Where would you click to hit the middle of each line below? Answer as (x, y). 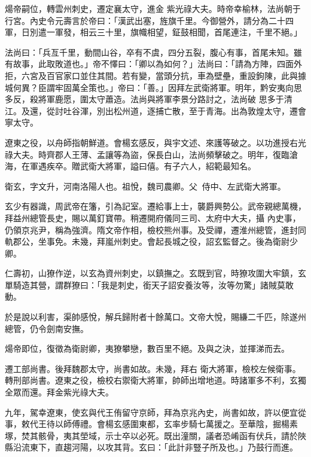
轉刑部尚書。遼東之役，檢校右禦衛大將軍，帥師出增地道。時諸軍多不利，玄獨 (155, 380)
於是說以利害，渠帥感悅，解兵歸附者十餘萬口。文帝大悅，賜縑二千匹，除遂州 (155, 317)
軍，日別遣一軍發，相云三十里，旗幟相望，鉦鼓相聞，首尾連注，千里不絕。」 (153, 32)
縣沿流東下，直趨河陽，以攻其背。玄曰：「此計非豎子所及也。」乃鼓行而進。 (151, 447)
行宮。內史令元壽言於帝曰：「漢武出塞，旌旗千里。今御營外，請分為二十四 (149, 20)
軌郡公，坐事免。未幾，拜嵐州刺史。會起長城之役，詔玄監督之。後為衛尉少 (151, 241)
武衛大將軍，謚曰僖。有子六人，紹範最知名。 (168, 166)
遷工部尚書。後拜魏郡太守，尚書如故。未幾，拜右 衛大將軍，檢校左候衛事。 (153, 368)
